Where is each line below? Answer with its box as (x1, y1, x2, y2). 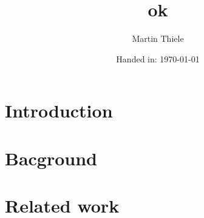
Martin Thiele (132, 32, 184, 45)
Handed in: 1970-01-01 (116, 52, 200, 65)
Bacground (5, 145, 98, 170)
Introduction (5, 98, 113, 123)
